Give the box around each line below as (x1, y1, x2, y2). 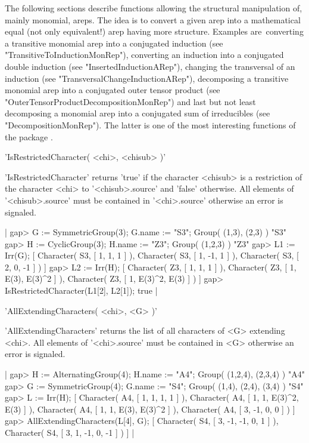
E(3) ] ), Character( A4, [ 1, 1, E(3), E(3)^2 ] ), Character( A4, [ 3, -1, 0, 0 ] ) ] (5, 402, 295, 415)
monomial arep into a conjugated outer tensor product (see (5, 84, 220, 96)
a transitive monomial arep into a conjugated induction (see (5, 36, 223, 49)
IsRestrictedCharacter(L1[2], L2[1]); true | (5, 284, 158, 297)
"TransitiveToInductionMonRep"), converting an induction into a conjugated (5, 48, 284, 61)
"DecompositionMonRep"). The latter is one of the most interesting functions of (5, 118, 296, 131)
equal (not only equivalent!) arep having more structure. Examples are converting (5, 25, 304, 38)
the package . (5, 130, 53, 143)
